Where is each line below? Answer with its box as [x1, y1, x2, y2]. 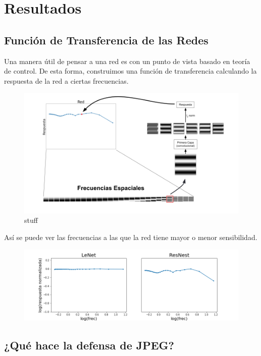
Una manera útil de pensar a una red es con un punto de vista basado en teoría [4, 55, 250, 66]
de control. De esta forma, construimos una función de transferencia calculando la [4, 66, 257, 76]
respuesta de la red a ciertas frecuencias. [4, 75, 129, 86]
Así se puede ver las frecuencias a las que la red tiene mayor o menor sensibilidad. [4, 232, 257, 243]
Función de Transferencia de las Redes [4, 32, 208, 47]
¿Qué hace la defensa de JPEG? [4, 337, 174, 352]
